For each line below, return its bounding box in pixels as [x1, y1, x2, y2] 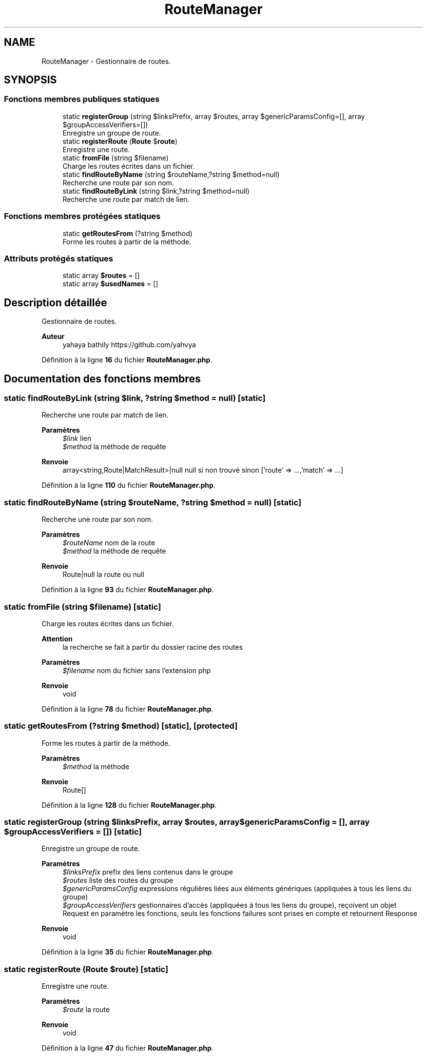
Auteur [41, 332, 65, 341]
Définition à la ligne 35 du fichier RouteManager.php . [41, 948, 214, 956]
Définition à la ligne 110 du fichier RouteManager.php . [41, 481, 215, 490]
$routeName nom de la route [62, 538, 155, 547]
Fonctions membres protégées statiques [4, 211, 161, 221]
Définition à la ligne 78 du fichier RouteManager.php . [41, 704, 213, 713]
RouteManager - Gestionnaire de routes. [41, 57, 171, 65]
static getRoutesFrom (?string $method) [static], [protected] [4, 721, 238, 731]
